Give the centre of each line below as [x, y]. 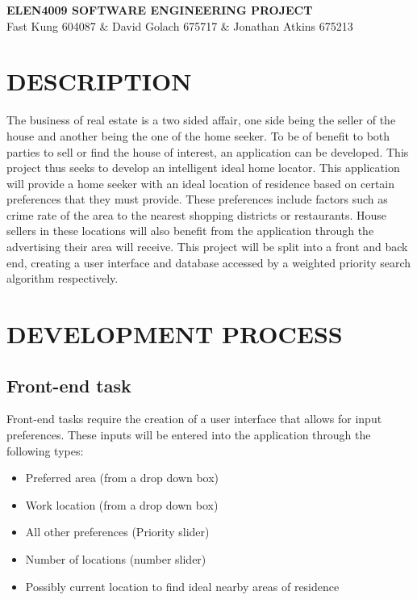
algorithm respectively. [63, 278]
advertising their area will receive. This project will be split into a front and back [207, 247]
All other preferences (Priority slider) [117, 532]
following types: [45, 450]
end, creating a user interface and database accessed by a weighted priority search [209, 262]
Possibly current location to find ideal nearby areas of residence [182, 586]
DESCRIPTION [99, 81]
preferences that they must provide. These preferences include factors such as [197, 199]
